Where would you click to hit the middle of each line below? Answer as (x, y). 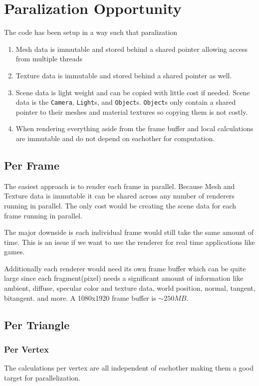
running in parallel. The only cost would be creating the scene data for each (120, 205)
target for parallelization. (42, 377)
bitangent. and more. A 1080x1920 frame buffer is (80, 297)
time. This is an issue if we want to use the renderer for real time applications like (129, 242)
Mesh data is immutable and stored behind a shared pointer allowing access (131, 49)
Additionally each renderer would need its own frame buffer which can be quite (125, 268)
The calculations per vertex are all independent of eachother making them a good (129, 368)
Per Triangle (37, 324)
